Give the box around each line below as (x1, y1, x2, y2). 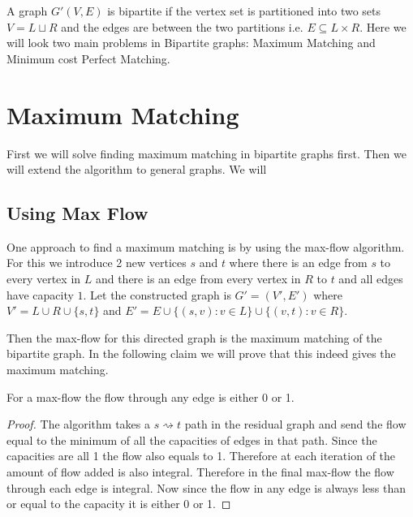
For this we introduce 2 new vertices (6, 254, 187, 271)
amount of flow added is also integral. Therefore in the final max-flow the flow (6, 463, 394, 480)
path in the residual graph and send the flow (184, 416, 407, 433)
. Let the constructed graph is (83, 286, 231, 303)
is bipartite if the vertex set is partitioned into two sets (107, 2, 381, 19)
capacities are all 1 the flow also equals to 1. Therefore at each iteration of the (6, 447, 396, 464)
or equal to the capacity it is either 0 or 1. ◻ (6, 495, 231, 512)
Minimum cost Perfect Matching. (6, 50, 170, 67)
